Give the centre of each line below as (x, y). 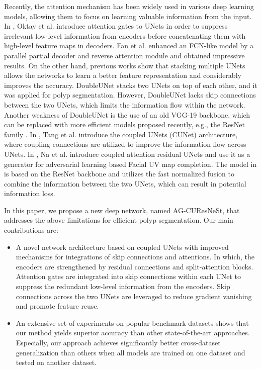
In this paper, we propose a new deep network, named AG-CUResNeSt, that (122, 210)
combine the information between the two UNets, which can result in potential (125, 183)
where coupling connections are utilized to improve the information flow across (125, 144)
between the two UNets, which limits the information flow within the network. (125, 104)
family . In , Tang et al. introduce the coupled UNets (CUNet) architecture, (121, 134)
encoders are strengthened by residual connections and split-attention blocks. (135, 266)
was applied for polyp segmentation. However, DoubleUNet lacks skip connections (130, 95)
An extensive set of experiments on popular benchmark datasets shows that (132, 322)
